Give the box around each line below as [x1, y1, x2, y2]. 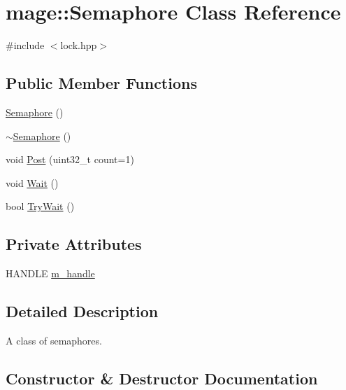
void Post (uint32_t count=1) [6, 152, 134, 167]
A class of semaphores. [6, 333, 102, 347]
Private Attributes [6, 233, 142, 255]
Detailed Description [6, 300, 159, 322]
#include [6, 38, 45, 53]
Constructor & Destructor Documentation [6, 367, 318, 389]
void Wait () [6, 175, 59, 190]
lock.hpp [60, 38, 97, 53]
